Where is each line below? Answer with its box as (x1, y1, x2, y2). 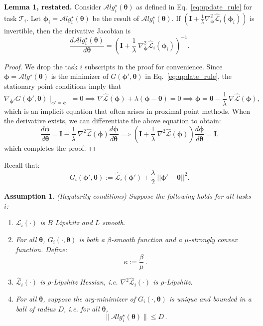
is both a (79, 234, 105, 244)
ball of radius (15, 303, 56, 314)
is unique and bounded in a (169, 294, 252, 304)
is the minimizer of (51, 71, 109, 81)
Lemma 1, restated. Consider (4, 1, 101, 11)
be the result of (92, 12, 139, 23)
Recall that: (4, 159, 40, 170)
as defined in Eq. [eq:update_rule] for (136, 1, 252, 11)
